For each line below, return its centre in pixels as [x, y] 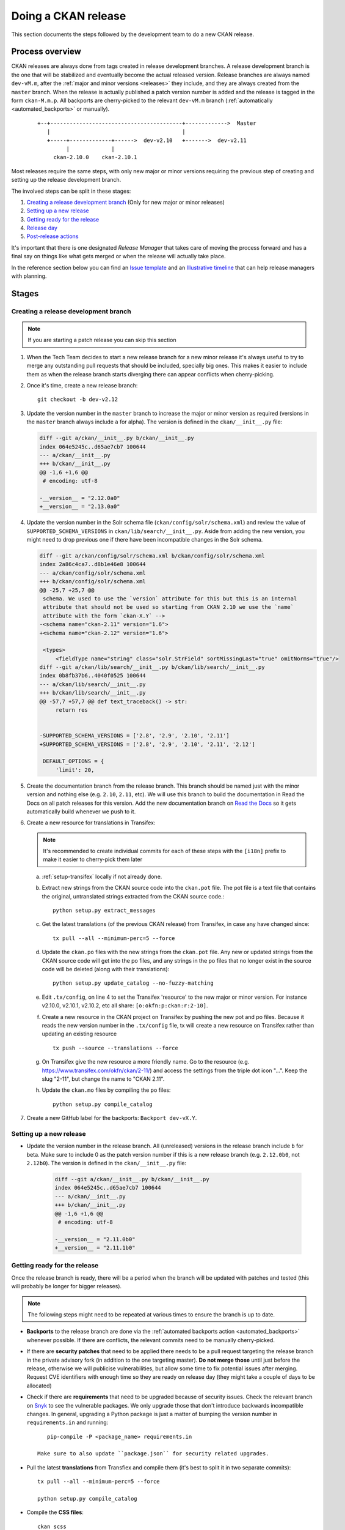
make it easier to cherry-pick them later [93, 859]
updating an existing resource [79, 1034]
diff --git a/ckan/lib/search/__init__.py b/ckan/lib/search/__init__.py [152, 667]
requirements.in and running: [67, 1422]
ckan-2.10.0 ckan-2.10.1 [95, 157]
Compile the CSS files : [55, 1512]
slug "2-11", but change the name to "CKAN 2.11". [103, 1079]
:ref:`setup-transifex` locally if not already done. [102, 876]
